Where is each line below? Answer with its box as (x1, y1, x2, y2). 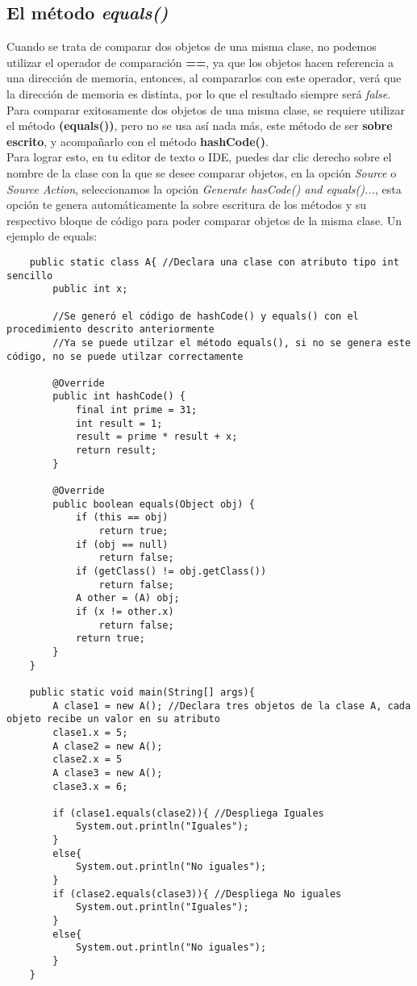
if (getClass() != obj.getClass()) (75, 566, 267, 578)
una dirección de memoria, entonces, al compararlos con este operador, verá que (6, 69, 402, 86)
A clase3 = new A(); (52, 767, 163, 779)
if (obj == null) (75, 538, 169, 550)
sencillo (6, 269, 53, 282)
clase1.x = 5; (52, 726, 128, 738)
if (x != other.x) (75, 605, 174, 617)
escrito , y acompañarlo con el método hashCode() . (6, 132, 269, 149)
